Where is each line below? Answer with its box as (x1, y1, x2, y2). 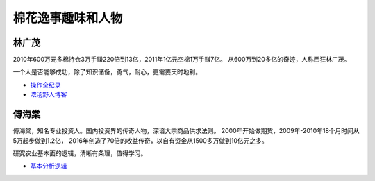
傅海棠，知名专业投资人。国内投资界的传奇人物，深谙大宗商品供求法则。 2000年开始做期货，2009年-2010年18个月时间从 (12, 127, 360, 135)
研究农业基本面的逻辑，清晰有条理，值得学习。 (12, 149, 147, 157)
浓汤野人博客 (30, 90, 67, 98)
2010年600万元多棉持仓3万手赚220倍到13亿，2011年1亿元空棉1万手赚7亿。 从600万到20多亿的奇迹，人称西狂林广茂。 (12, 55, 351, 64)
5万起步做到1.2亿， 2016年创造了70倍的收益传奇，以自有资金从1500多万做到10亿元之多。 (12, 136, 268, 145)
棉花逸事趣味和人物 (12, 10, 123, 26)
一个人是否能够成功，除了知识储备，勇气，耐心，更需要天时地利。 (12, 68, 201, 76)
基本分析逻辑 (30, 162, 67, 170)
